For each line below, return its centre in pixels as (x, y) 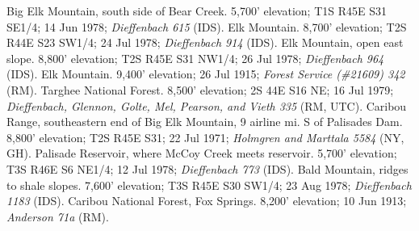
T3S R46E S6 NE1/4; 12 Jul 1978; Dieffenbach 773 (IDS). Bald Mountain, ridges (207, 168)
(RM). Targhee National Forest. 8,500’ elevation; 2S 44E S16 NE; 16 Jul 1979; (200, 89)
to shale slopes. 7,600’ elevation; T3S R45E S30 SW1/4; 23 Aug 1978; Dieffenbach (209, 185)
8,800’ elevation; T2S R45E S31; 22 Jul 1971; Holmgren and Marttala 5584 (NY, (205, 137)
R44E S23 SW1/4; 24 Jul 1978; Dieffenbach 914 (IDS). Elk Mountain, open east (205, 42)
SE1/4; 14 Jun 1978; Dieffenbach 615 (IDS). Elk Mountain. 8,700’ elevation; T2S (207, 26)
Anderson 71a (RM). (58, 216)
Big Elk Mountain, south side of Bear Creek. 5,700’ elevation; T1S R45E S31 (197, 10)
